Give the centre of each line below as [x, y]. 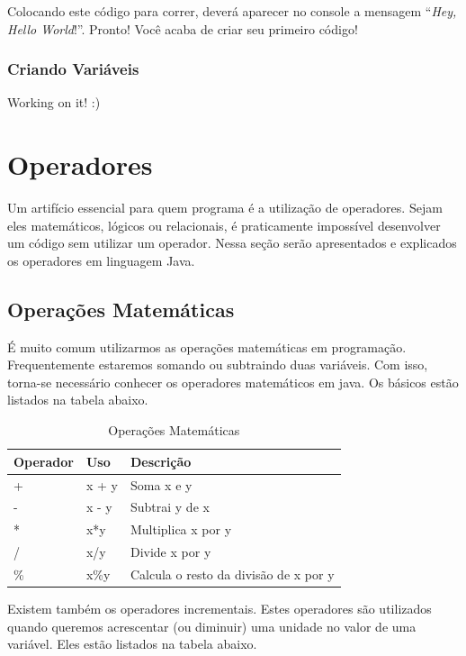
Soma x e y [161, 484]
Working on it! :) [54, 102]
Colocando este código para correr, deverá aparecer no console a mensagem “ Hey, [232, 11]
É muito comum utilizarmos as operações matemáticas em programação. [207, 346]
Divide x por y [170, 552]
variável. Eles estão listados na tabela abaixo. [132, 644]
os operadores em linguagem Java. [101, 260]
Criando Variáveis [73, 69]
